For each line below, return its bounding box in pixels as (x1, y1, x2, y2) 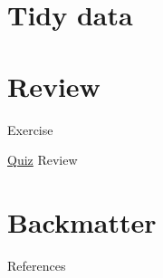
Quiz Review (7, 150, 78, 169)
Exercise (7, 120, 53, 139)
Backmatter (7, 203, 157, 240)
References (7, 255, 66, 274)
